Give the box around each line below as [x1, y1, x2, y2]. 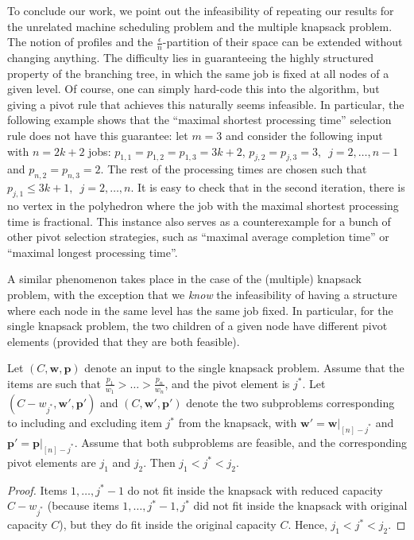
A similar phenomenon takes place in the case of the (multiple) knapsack [7, 270, 362, 287]
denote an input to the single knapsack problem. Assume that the [84, 359, 404, 376]
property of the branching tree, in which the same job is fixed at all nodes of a [7, 64, 389, 81]
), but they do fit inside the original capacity [59, 516, 277, 532]
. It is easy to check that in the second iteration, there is [130, 179, 405, 196]
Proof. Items [7, 481, 68, 498]
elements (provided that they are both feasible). [7, 332, 240, 349]
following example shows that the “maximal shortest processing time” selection [7, 111, 392, 128]
